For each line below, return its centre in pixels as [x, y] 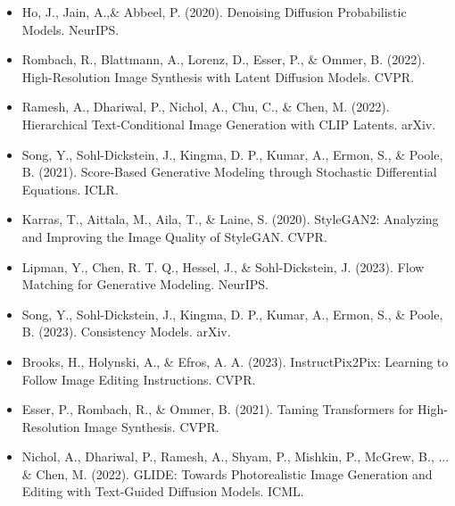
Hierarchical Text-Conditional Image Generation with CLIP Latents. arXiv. [229, 124]
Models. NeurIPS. [70, 29]
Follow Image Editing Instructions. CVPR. [139, 379]
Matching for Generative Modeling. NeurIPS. [145, 284]
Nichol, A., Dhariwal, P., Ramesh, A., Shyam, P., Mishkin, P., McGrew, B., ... [236, 456]
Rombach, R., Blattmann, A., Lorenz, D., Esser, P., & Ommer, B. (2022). [223, 59]
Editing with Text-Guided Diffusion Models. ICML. [163, 491]
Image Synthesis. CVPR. [152, 426]
